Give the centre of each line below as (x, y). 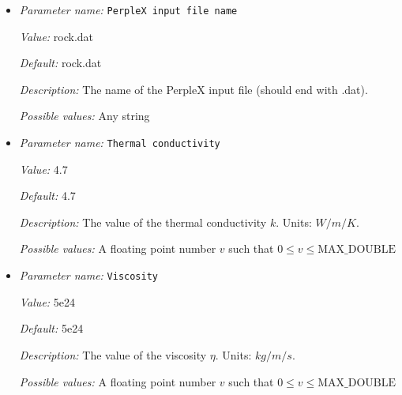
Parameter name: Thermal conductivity (120, 143)
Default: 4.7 (47, 196)
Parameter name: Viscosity (89, 275)
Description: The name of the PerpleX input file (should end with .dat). (193, 89)
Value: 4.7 (43, 169)
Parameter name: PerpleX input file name (128, 9)
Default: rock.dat (60, 63)
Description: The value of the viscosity (113, 354)
